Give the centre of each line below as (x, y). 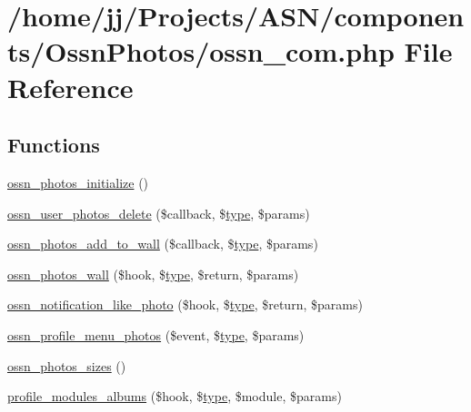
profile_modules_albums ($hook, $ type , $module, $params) (175, 396)
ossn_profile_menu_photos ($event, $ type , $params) (156, 334)
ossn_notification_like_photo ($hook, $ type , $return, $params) (185, 304)
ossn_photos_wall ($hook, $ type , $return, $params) (153, 274)
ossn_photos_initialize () (78, 182)
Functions (54, 145)
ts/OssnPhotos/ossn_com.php (201, 51)
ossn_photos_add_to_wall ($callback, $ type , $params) (163, 244)
